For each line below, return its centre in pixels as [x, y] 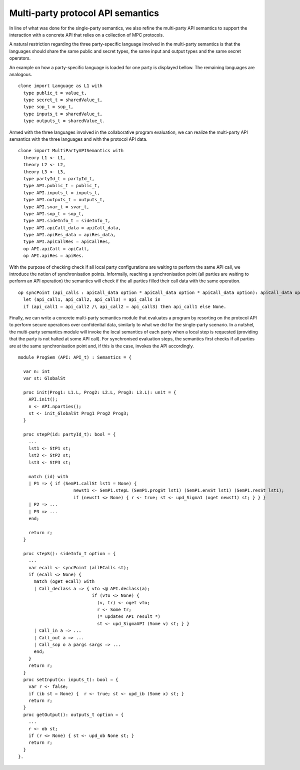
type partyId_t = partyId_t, [59, 178]
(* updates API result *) [129, 617]
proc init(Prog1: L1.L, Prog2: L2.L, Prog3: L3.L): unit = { [100, 392]
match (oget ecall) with [64, 582]
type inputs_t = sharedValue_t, [63, 114]
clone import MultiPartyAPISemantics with [71, 151]
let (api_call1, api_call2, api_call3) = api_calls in [92, 300]
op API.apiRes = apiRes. [54, 256]
